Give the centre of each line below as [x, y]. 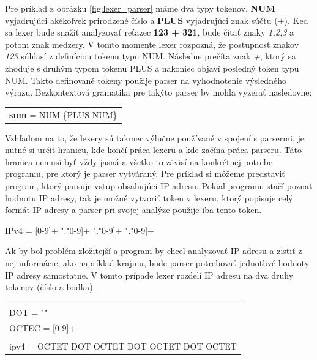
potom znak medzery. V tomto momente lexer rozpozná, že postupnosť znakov [152, 44]
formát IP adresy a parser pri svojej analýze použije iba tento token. [133, 210]
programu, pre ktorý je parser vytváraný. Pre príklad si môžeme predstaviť [145, 174]
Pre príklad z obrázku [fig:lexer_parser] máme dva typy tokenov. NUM [140, 8]
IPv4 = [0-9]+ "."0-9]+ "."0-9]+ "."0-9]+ [80, 230]
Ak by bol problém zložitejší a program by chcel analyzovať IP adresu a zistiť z [154, 251]
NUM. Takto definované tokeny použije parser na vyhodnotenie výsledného [146, 80]
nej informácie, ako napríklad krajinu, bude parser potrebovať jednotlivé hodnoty [157, 262]
